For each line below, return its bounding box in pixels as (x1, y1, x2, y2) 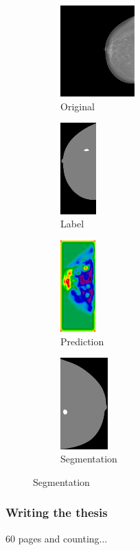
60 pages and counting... (5, 531, 108, 545)
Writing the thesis (5, 504, 108, 521)
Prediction (60, 334, 104, 348)
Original (60, 99, 95, 113)
